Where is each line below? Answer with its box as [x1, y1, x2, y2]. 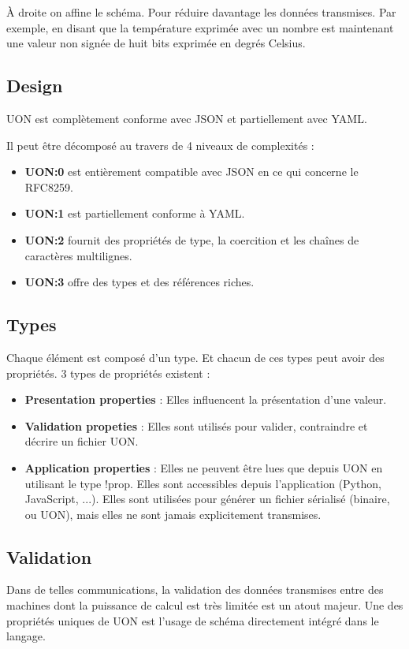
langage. [6, 628, 46, 644]
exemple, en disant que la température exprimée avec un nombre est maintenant [6, 19, 394, 35]
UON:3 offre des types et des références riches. [24, 274, 255, 290]
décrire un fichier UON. [24, 433, 139, 449]
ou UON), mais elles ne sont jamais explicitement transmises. [24, 505, 322, 522]
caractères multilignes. [24, 247, 132, 263]
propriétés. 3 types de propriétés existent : [6, 364, 210, 381]
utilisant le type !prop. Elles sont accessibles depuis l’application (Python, [24, 475, 381, 491]
